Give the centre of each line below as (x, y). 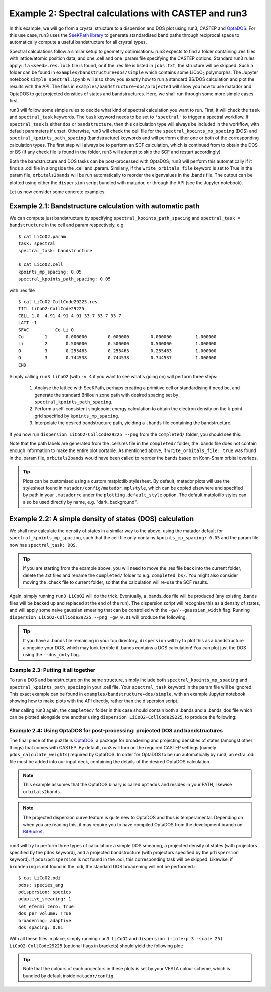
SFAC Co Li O (46, 330)
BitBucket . (33, 832)
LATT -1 (28, 323)
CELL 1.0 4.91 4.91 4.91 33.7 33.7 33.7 (70, 316)
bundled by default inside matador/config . (69, 976)
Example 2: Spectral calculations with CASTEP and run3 (128, 13)
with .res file (22, 290)
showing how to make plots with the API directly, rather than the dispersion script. (94, 701)
